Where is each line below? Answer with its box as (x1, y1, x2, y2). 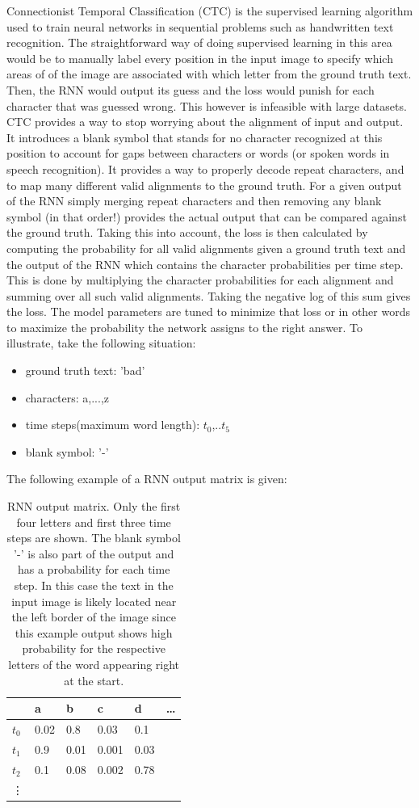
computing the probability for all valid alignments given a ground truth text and (6, 239, 406, 256)
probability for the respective (22, 640, 166, 657)
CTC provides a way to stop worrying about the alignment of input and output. (6, 113, 404, 130)
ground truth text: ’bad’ (25, 362, 145, 379)
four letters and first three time (16, 513, 171, 530)
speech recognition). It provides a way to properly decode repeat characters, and (6, 160, 404, 177)
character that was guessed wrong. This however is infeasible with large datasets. (6, 97, 407, 114)
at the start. (64, 671, 124, 688)
